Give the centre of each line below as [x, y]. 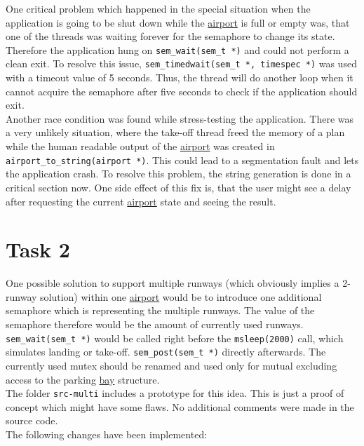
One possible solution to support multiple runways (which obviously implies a [173, 283]
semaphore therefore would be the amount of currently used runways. [155, 324]
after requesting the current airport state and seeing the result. [141, 201]
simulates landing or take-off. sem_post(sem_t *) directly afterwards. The [166, 352]
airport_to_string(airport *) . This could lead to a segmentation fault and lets [182, 160]
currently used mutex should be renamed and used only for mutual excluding [171, 365]
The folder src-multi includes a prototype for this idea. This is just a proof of [175, 393]
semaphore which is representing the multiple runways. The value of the [160, 310]
